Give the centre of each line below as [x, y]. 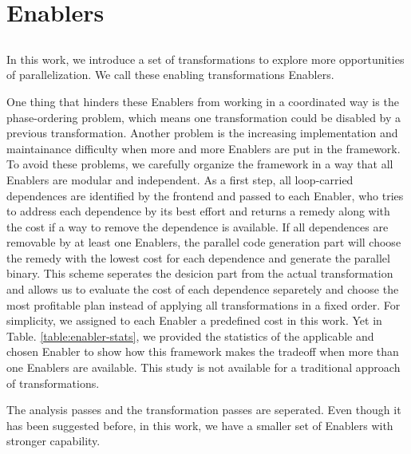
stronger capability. [53, 441]
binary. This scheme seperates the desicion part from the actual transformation [200, 273]
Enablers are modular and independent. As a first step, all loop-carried [180, 179]
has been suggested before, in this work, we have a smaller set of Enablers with [200, 425]
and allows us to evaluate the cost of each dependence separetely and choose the [203, 289]
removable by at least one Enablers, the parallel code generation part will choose [204, 242]
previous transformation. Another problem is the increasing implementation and [202, 133]
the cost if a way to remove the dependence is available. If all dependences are [198, 226]
